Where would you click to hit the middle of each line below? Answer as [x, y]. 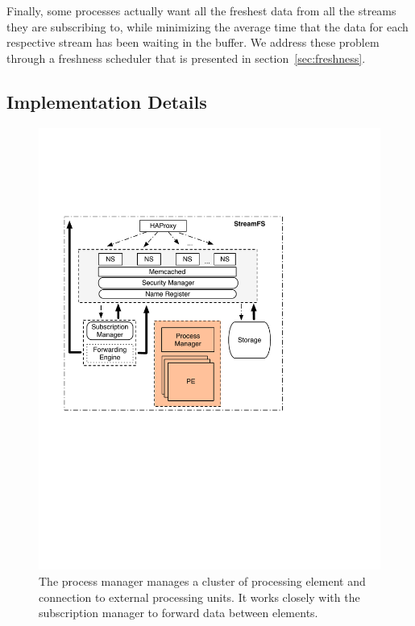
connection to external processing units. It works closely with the [199, 597]
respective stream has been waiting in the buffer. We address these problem [193, 42]
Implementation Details [107, 101]
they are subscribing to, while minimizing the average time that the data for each [207, 26]
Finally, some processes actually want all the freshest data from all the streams [201, 10]
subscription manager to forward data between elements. [178, 613]
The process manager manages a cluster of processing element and [202, 581]
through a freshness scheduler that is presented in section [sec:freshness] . [186, 58]
